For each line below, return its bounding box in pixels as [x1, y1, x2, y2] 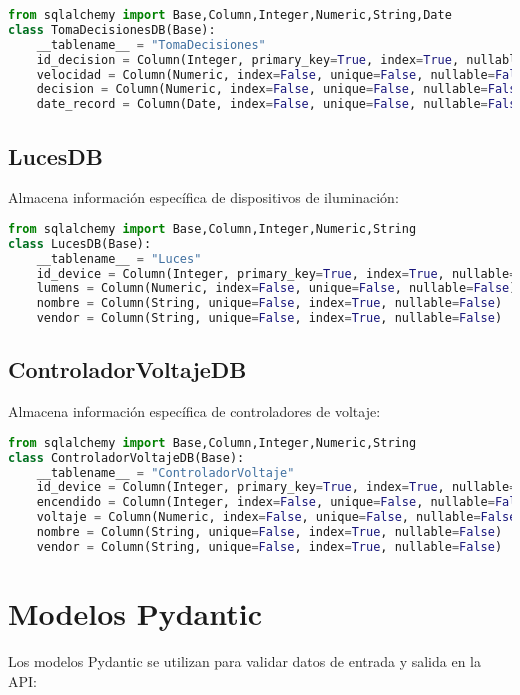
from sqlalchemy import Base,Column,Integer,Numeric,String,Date [8, 8, 452, 22]
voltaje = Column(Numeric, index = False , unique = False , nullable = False [36, 510, 517, 525]
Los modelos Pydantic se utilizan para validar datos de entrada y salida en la [8, 650, 482, 671]
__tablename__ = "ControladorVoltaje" [36, 465, 295, 480]
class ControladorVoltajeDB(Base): [8, 450, 245, 465]
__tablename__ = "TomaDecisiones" [36, 37, 266, 52]
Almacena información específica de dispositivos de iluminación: [8, 187, 399, 208]
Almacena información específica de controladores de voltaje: [8, 401, 381, 422]
